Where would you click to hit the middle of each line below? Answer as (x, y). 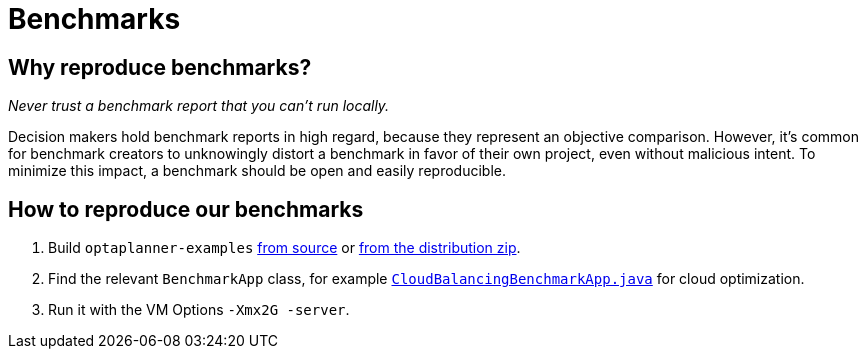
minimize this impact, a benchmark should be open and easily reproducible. (257, 171)
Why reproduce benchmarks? (160, 67)
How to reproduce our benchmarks (186, 209)
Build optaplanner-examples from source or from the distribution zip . (284, 248)
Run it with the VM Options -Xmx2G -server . (199, 310)
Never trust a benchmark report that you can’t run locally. (199, 106)
